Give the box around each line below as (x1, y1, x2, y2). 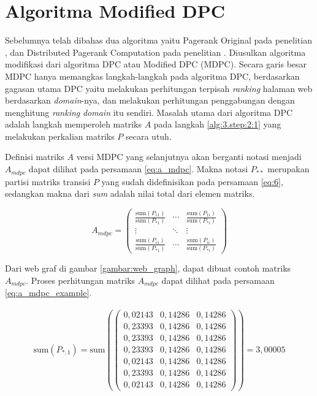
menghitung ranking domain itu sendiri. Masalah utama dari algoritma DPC (5, 105, 293, 118)
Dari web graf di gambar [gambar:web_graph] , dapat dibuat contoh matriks (5, 262, 291, 275)
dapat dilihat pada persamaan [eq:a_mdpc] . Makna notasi (28, 162, 248, 175)
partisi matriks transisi (5, 175, 91, 188)
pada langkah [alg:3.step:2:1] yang (153, 118, 281, 131)
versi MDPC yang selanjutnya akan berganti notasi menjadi (76, 150, 302, 163)
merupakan (267, 162, 310, 175)
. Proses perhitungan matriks (26, 273, 136, 286)
